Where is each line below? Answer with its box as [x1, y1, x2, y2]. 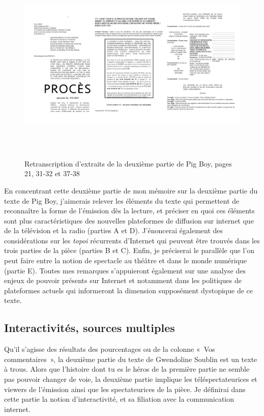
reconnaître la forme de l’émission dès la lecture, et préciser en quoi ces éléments [4, 205, 255, 216]
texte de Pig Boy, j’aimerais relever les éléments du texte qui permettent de [4, 195, 240, 206]
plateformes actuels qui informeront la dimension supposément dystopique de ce [4, 285, 253, 295]
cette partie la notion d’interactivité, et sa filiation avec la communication [4, 394, 234, 404]
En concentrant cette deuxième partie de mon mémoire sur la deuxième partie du [4, 185, 258, 196]
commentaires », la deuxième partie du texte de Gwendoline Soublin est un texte [4, 353, 257, 364]
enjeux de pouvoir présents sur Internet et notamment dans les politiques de [4, 275, 242, 286]
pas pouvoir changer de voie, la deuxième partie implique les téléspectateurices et [4, 374, 257, 384]
